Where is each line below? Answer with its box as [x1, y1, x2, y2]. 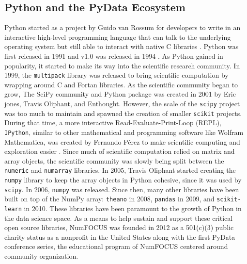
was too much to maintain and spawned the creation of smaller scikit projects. [4, 108, 242, 118]
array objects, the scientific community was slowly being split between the [4, 155, 224, 165]
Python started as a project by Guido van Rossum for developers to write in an [4, 22, 241, 33]
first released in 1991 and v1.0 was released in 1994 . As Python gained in [4, 50, 223, 61]
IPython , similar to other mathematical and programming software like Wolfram [4, 127, 244, 137]
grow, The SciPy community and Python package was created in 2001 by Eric [4, 89, 236, 99]
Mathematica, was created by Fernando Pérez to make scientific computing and [4, 136, 240, 147]
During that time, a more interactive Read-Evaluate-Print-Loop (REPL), [4, 117, 221, 128]
